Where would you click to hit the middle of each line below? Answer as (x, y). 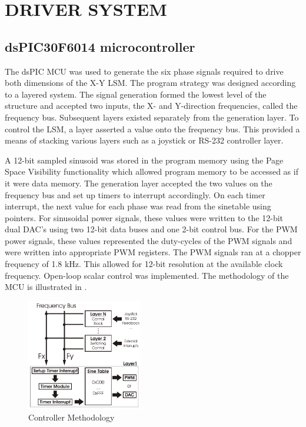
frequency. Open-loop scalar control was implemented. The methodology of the (147, 275)
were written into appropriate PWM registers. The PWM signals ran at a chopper (153, 252)
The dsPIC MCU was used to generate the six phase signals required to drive (144, 71)
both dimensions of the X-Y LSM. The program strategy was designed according (150, 83)
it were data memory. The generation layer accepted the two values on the (139, 183)
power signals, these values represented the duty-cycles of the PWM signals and (149, 240)
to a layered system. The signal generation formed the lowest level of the (136, 94)
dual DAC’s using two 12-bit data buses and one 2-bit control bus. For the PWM (151, 229)
